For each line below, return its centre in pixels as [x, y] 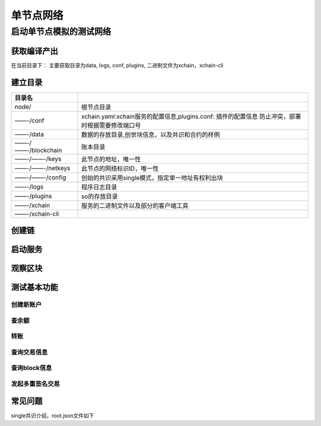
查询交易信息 [29, 352]
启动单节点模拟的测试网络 [61, 32]
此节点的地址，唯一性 [111, 159]
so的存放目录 [100, 196]
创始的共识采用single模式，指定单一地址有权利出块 [152, 177]
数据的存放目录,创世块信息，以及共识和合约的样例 [150, 134]
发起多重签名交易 [35, 384]
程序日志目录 [99, 187]
